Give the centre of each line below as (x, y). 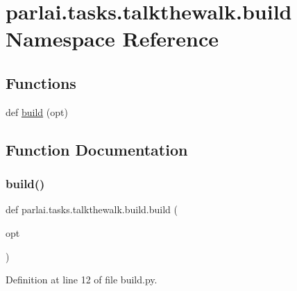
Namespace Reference (112, 39)
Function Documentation (97, 149)
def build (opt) (37, 111)
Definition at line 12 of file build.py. (82, 280)
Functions (41, 82)
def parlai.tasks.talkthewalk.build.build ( (92, 209)
